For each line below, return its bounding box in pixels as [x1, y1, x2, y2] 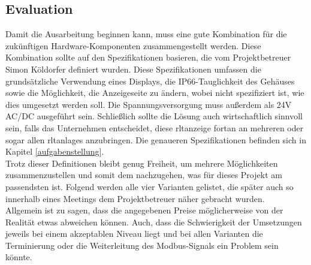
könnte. [5, 251, 32, 263]
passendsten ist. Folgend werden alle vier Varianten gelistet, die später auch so [5, 180, 294, 192]
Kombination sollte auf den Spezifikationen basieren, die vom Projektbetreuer [5, 51, 291, 64]
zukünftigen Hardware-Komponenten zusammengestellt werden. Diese [5, 39, 261, 52]
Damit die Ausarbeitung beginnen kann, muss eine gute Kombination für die [5, 28, 287, 40]
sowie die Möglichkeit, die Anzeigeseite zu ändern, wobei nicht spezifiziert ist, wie [5, 86, 304, 99]
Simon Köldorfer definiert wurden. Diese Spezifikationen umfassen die [5, 62, 261, 75]
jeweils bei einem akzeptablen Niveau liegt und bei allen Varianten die [5, 227, 263, 240]
